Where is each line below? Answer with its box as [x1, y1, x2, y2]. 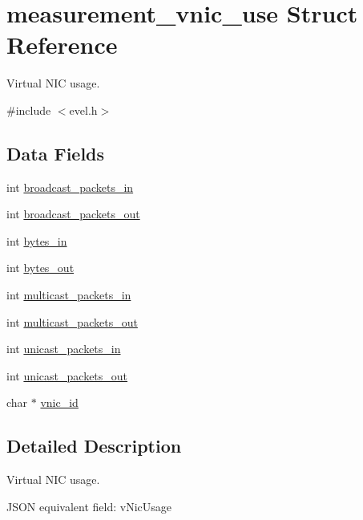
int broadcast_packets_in [6, 178, 134, 195]
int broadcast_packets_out [6, 205, 140, 222]
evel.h [69, 101, 98, 118]
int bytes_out [6, 259, 75, 276]
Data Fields [6, 140, 105, 165]
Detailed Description [6, 433, 182, 458]
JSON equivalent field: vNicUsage [6, 498, 171, 514]
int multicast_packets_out [6, 313, 138, 330]
